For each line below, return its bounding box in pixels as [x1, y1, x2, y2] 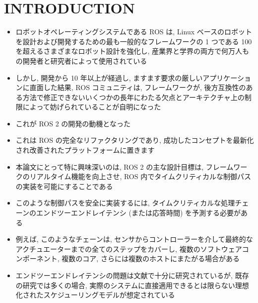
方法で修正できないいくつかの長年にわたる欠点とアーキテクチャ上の [22, 92, 245, 102]
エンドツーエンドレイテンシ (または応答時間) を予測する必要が [36, 207, 241, 218]
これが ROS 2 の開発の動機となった [15, 118, 130, 128]
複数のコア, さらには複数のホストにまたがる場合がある [62, 253, 240, 264]
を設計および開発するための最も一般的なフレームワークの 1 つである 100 [15, 36, 252, 46]
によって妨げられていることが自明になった [22, 101, 161, 112]
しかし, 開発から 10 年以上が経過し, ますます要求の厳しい [15, 72, 203, 83]
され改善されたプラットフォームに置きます [15, 145, 155, 155]
